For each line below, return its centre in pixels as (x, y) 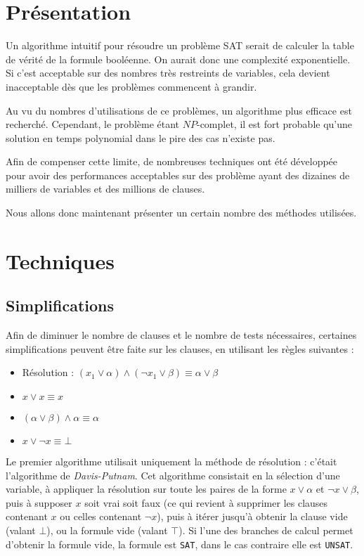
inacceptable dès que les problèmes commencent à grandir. (131, 86)
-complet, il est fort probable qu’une (274, 124)
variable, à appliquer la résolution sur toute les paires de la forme (146, 489)
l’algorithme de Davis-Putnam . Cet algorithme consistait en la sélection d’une (173, 475)
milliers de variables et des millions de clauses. (105, 189)
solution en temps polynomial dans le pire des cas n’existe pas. (141, 137)
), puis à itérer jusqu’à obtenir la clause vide (252, 516)
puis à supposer (39, 502)
